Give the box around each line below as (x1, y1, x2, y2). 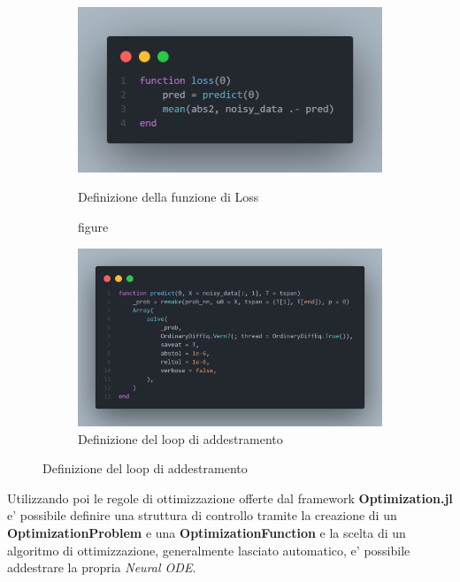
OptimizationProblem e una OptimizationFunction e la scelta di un (7, 524, 406, 542)
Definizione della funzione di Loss (78, 188, 259, 206)
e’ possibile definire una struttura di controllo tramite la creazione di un (7, 506, 397, 525)
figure (78, 217, 109, 235)
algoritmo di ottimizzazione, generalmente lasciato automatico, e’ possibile (7, 540, 410, 559)
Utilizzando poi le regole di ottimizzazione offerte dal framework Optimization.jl (7, 488, 453, 507)
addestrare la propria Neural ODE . (7, 558, 196, 577)
